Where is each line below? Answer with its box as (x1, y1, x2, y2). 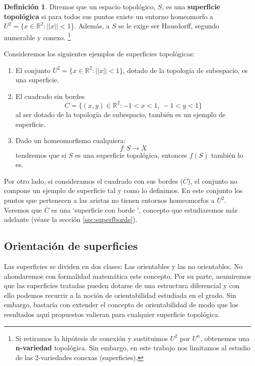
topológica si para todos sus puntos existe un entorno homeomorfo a (4, 11, 213, 21)
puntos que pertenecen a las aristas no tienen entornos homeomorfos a (4, 195, 215, 205)
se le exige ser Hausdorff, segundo (118, 21, 219, 31)
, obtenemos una (200, 333, 250, 343)
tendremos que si (15, 149, 67, 160)
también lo (211, 149, 243, 160)
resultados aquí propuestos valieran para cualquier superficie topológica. (4, 309, 220, 319)
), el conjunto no (187, 175, 237, 186)
